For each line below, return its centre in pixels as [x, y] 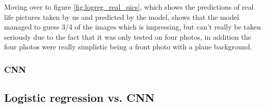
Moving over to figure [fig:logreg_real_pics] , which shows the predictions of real [129, 7]
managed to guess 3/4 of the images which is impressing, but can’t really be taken [132, 27]
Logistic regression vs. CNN [79, 98]
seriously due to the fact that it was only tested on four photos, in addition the [128, 36]
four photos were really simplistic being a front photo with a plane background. [128, 47]
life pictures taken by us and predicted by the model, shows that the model [122, 17]
